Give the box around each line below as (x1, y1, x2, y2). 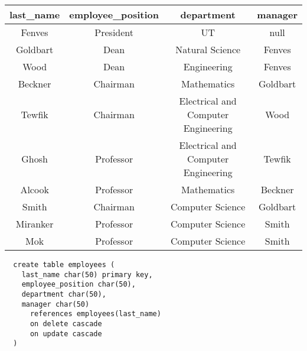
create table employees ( (13, 261, 115, 269)
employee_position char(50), (21, 280, 136, 289)
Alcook (20, 183, 49, 196)
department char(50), (21, 290, 106, 298)
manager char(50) (21, 300, 90, 308)
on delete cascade (30, 319, 102, 328)
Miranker (15, 217, 54, 230)
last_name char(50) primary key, (21, 270, 153, 279)
